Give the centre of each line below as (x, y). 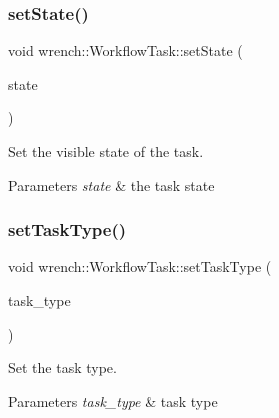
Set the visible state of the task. (106, 151)
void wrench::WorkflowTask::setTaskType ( (140, 266)
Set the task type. (62, 367)
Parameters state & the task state (111, 184)
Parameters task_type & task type (113, 400)
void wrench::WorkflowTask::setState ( (125, 50)
